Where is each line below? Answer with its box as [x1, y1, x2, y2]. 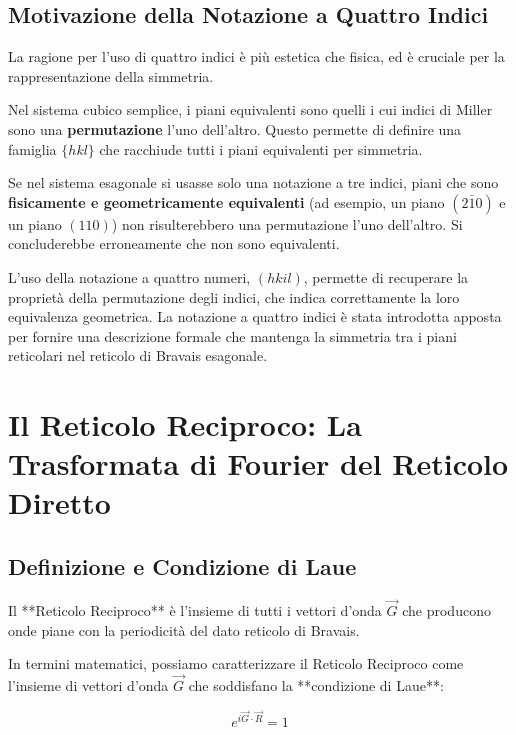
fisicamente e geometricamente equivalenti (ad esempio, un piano [8, 191, 445, 212]
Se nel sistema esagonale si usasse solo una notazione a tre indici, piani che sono [8, 172, 499, 193]
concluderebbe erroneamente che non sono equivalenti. [8, 233, 340, 254]
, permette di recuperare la [303, 266, 469, 287]
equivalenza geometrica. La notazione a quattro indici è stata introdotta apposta [8, 306, 502, 327]
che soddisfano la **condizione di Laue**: [188, 675, 444, 696]
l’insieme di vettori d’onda [8, 675, 169, 696]
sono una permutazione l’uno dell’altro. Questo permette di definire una [8, 118, 462, 139]
